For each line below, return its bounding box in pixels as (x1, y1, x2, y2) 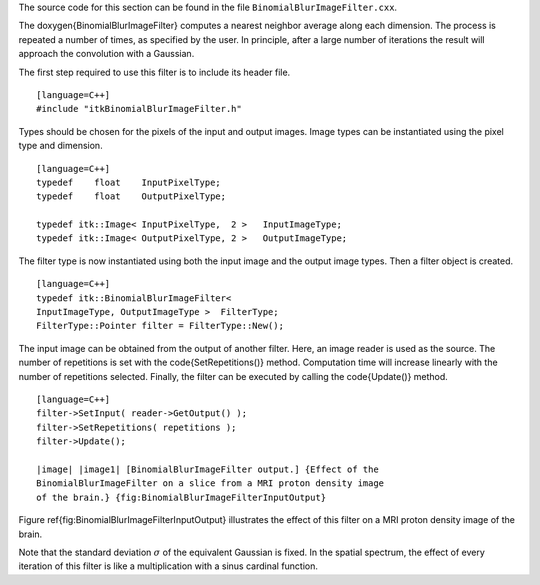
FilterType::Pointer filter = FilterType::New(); (36, 320, 285, 332)
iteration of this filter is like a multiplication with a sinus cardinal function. (18, 560, 319, 572)
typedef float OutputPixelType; (36, 191, 227, 202)
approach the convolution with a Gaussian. (18, 48, 195, 60)
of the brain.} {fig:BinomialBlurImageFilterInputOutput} (36, 491, 327, 503)
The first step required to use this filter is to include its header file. (18, 66, 291, 78)
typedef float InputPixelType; (36, 176, 222, 188)
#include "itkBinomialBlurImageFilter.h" (36, 103, 242, 115)
